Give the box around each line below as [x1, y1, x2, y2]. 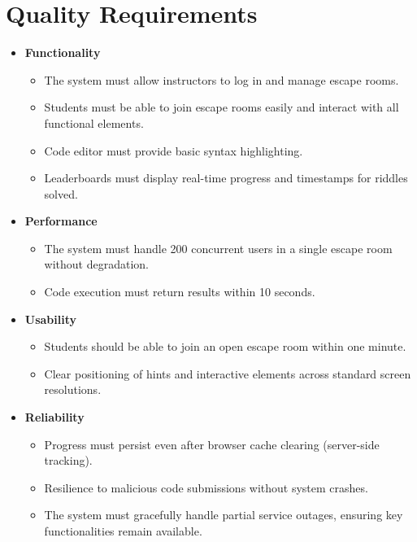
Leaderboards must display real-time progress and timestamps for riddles [44, 169, 408, 186]
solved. [44, 185, 78, 202]
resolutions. [44, 381, 102, 398]
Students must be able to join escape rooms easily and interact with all [44, 98, 399, 116]
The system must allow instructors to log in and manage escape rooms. [44, 71, 399, 88]
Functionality [24, 44, 101, 61]
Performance [24, 212, 98, 229]
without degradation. [44, 256, 150, 273]
